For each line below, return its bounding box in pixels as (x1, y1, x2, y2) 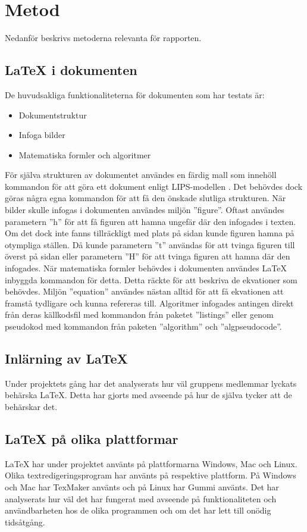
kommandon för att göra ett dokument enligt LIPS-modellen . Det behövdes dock (5, 180, 303, 192)
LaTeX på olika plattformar (5, 429, 178, 447)
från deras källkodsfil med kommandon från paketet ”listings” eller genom (5, 308, 274, 321)
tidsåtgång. (5, 515, 45, 528)
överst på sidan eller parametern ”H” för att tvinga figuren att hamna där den (5, 250, 290, 262)
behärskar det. (5, 400, 58, 412)
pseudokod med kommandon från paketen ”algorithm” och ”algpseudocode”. (5, 320, 282, 333)
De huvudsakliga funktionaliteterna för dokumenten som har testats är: (5, 88, 265, 101)
